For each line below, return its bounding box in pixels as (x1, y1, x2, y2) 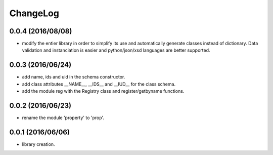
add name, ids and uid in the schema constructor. (22, 74, 125, 80)
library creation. (22, 141, 55, 147)
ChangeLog (9, 8, 59, 19)
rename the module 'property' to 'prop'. (22, 114, 105, 121)
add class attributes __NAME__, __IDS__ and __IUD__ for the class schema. (22, 81, 176, 87)
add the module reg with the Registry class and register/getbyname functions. (22, 88, 185, 94)
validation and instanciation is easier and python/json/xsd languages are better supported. (22, 47, 210, 53)
